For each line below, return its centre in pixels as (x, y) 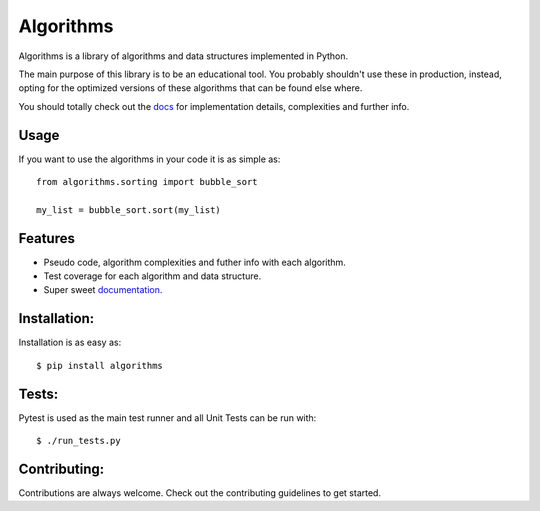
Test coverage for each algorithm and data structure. (152, 276)
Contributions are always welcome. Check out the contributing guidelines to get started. (200, 492)
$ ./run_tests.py (78, 441)
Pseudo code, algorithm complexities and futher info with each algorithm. (195, 262)
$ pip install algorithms (100, 365)
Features (46, 238)
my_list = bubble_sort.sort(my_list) (129, 209)
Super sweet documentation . (103, 290)
